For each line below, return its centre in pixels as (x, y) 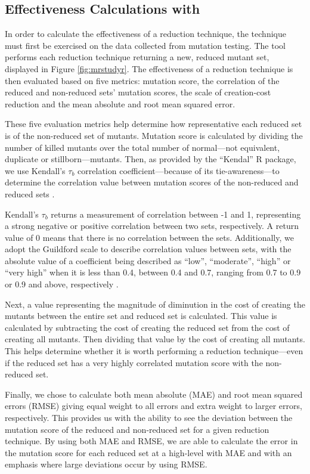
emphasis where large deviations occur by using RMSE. (106, 464)
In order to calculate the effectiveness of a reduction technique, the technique (145, 34)
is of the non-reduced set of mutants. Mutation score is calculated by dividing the (154, 135)
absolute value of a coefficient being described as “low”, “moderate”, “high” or (148, 260)
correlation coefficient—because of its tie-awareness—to (179, 170)
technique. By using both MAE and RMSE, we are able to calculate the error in (151, 441)
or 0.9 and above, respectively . (62, 284)
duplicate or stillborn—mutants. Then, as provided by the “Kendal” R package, (151, 159)
